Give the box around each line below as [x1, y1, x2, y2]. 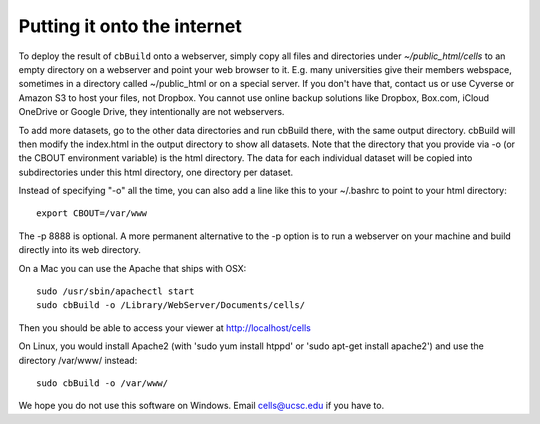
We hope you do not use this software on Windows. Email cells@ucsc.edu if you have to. [18, 400, 385, 412]
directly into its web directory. [18, 244, 142, 256]
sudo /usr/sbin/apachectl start [36, 286, 195, 297]
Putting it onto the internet [18, 15, 242, 37]
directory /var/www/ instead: [18, 354, 138, 366]
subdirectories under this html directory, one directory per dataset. [18, 166, 294, 178]
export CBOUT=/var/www [36, 208, 148, 219]
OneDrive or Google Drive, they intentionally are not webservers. [18, 106, 285, 118]
